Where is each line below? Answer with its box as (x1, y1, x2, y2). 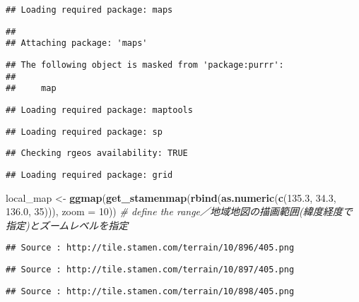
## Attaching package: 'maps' (6, 38, 148, 49)
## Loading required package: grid (6, 169, 173, 180)
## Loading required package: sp (6, 126, 163, 137)
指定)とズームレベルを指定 (6, 217, 129, 232)
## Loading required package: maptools (6, 104, 193, 115)
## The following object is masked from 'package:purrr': (6, 59, 284, 70)
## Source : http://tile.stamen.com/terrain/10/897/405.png (6, 265, 295, 274)
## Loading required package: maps (6, 5, 173, 15)
